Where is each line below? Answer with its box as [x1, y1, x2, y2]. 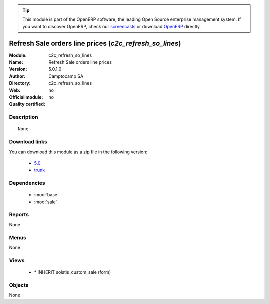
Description [9, 114, 38, 121]
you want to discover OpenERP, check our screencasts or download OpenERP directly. [22, 23, 201, 29]
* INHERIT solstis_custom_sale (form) [34, 269, 111, 275]
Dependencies [9, 180, 46, 187]
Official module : [9, 94, 43, 100]
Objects [9, 281, 29, 288]
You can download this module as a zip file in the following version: [9, 149, 148, 155]
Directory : [9, 80, 31, 86]
